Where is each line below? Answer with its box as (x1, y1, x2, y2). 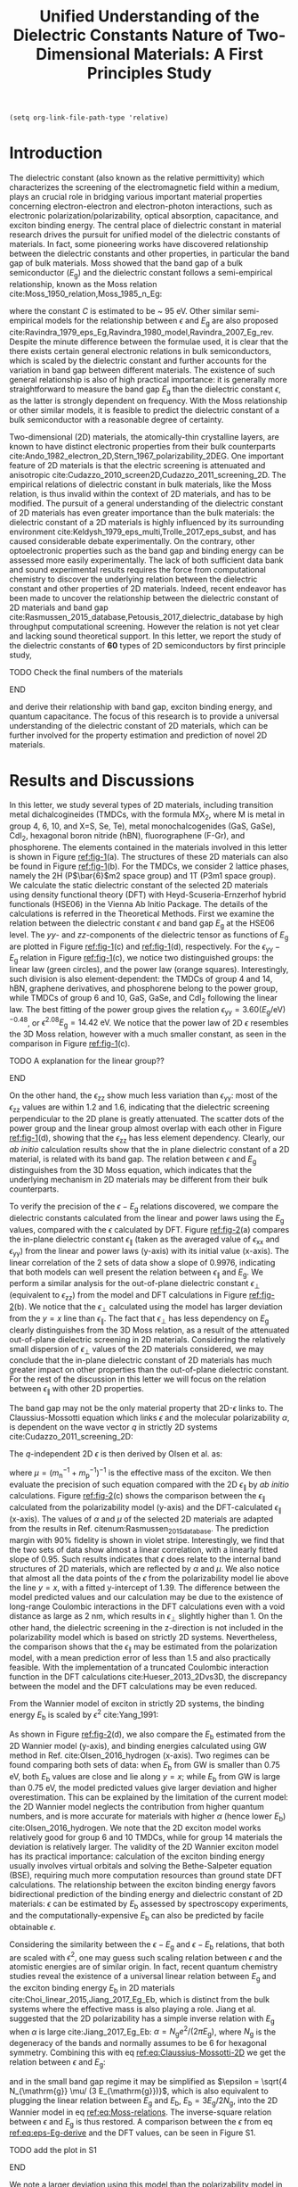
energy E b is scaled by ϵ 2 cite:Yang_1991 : (9, 1708, 159, 1722)
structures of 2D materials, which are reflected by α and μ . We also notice (9, 1563, 280, 1573)
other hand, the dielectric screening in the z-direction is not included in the (9, 1622, 284, 1633)
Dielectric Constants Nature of (12, 25, 243, 45)
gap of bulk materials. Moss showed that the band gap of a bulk (9, 258, 243, 268)
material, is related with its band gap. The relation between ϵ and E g (9, 1153, 257, 1166)
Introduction (9, 143, 103, 163)
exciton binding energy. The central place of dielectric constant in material (9, 220, 282, 231)
